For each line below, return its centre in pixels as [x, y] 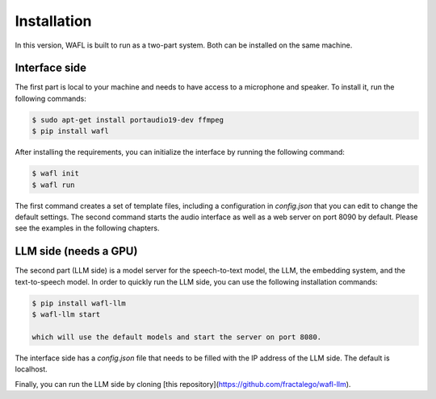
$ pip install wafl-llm [79, 303]
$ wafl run [53, 185]
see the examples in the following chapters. [87, 228]
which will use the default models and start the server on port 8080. [177, 337]
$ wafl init [56, 174]
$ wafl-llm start [66, 315]
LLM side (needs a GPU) [76, 251]
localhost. [31, 369]
